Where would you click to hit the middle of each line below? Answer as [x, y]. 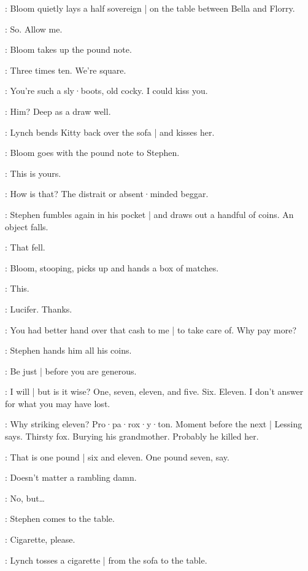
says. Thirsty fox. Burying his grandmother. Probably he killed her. [132, 436]
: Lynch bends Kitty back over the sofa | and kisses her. [110, 132]
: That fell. [25, 247]
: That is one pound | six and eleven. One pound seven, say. [117, 456]
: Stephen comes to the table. [60, 519]
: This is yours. [33, 173]
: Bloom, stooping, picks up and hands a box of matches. [112, 267]
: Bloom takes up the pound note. [68, 49]
